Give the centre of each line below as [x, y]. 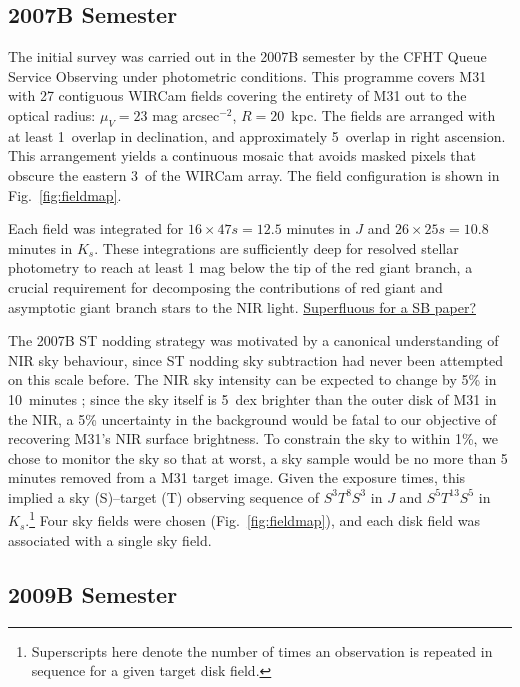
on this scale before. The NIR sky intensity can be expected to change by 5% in [252, 379]
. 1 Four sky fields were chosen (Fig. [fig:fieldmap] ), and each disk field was [253, 519]
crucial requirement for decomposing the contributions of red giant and [225, 286]
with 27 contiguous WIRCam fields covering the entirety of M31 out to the [237, 95]
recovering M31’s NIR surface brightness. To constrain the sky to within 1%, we [253, 438]
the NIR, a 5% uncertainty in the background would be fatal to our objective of [252, 418]
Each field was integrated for [96, 228]
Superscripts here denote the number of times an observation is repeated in [262, 650]
